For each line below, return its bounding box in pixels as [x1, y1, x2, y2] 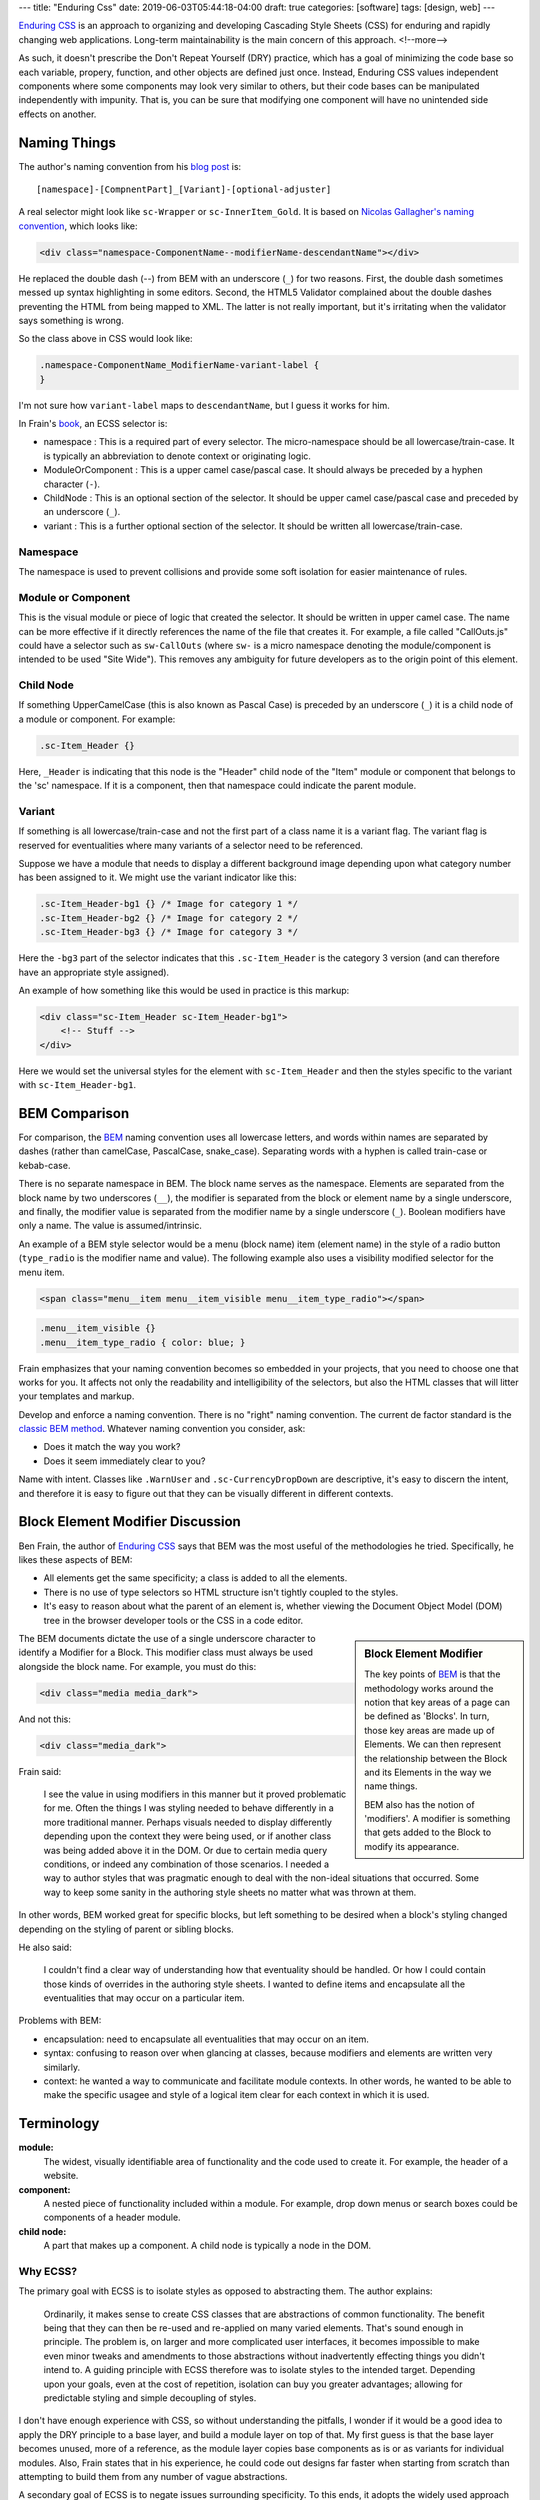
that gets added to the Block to [364, 1826, 492, 1839]
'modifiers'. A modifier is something [364, 1813, 511, 1825]
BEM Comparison [18, 1105, 130, 1122]
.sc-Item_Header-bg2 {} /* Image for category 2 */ [39, 912, 299, 924]
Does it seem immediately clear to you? [43, 1455, 206, 1467]
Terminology [18, 2115, 100, 2132]
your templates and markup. [18, 1390, 135, 1402]
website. [43, 2170, 79, 2182]
